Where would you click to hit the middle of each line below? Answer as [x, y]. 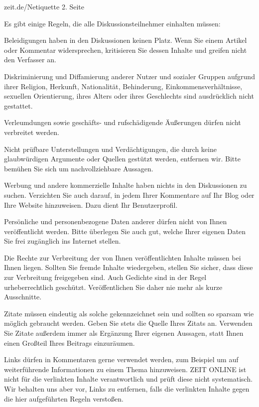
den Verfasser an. [30, 60]
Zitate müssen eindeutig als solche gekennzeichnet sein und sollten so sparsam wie [129, 313]
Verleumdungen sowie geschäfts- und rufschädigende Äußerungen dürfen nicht [123, 122]
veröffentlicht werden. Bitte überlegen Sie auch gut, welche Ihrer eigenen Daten [125, 231]
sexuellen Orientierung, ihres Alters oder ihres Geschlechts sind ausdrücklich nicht [129, 96]
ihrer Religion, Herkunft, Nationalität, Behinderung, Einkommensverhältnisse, [123, 86]
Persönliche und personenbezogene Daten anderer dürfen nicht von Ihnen [116, 221]
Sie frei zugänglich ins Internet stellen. [63, 241]
